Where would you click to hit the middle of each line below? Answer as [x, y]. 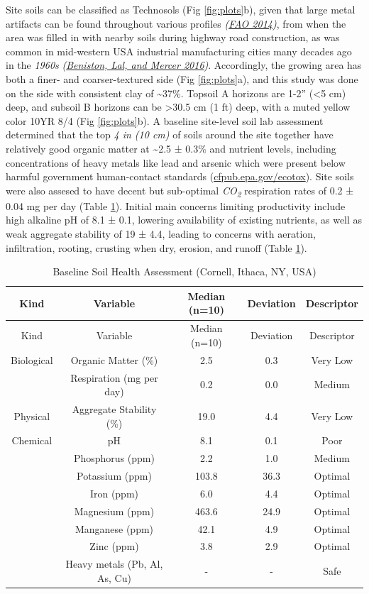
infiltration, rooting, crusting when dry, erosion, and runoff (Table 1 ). [156, 247]
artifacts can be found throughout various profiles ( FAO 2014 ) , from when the [176, 23]
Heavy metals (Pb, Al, [114, 564]
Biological [32, 359]
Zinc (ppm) [114, 546]
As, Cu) [114, 577]
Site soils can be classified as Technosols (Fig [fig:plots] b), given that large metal [181, 9]
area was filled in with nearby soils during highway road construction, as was [173, 37]
